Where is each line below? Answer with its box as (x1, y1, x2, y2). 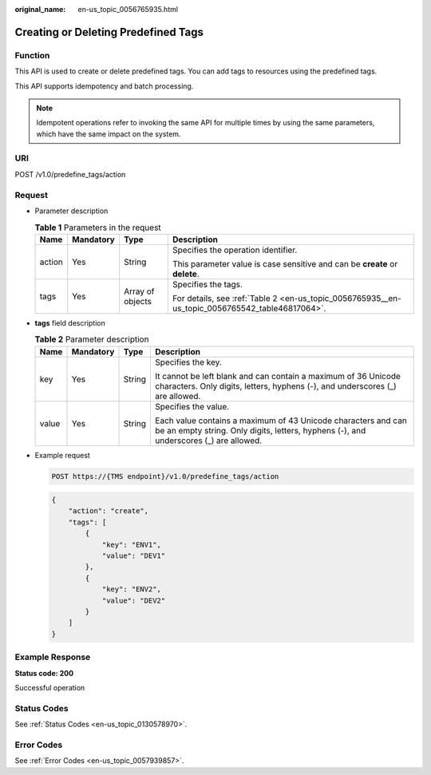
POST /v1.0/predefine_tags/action (14, 169, 126, 179)
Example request (34, 450, 91, 460)
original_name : (14, 5, 66, 14)
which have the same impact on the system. (36, 129, 181, 139)
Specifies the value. (155, 401, 230, 412)
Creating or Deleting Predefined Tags (14, 25, 204, 39)
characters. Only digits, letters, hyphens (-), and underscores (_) (155, 380, 397, 391)
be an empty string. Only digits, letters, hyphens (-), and (155, 425, 366, 436)
